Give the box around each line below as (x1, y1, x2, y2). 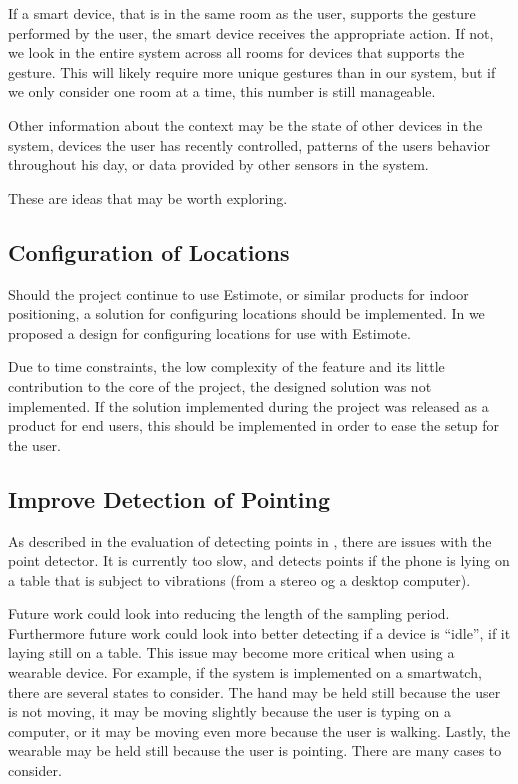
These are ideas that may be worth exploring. (8, 187, 288, 208)
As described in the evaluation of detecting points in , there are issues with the (8, 530, 492, 551)
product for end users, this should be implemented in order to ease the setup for (8, 415, 500, 436)
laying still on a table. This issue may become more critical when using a (8, 642, 455, 663)
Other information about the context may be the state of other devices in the (8, 114, 483, 135)
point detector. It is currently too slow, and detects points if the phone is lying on (8, 550, 510, 571)
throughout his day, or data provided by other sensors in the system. (8, 154, 429, 175)
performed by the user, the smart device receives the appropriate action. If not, (8, 22, 494, 43)
